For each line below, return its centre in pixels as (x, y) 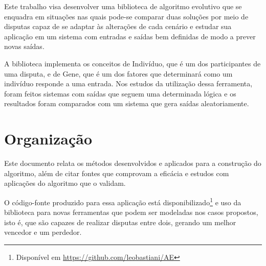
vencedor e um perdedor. (43, 232)
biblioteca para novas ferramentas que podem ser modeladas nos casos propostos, (131, 212)
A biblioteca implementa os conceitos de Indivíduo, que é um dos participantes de (132, 63)
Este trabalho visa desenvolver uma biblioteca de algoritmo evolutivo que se (123, 6)
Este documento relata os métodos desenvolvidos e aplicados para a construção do (133, 163)
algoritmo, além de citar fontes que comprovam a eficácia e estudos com (117, 173)
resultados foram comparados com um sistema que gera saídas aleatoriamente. (127, 103)
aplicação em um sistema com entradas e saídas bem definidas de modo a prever (130, 36)
